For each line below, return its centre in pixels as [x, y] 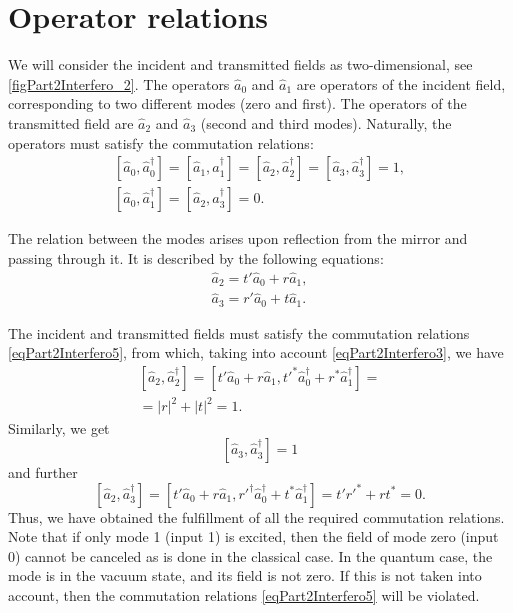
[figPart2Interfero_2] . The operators [119, 83]
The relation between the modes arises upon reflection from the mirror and [238, 238]
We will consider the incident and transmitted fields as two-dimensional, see [240, 64]
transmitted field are [71, 122]
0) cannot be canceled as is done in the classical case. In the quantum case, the [250, 555]
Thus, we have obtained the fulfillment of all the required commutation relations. [256, 516]
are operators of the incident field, [401, 83]
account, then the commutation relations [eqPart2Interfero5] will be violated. [244, 595]
